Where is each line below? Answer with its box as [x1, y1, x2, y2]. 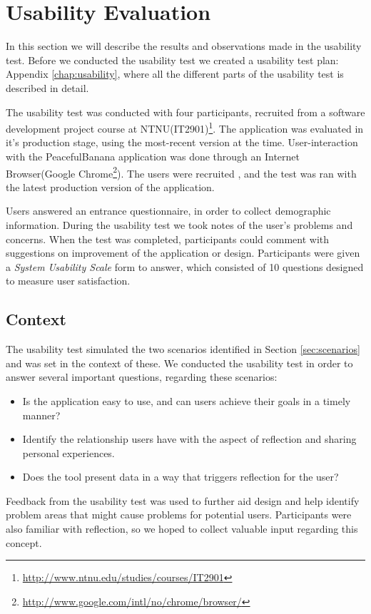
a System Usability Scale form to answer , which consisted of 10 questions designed [6, 259, 364, 274]
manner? [22, 407, 61, 422]
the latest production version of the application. [6, 179, 215, 194]
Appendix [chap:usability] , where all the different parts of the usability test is [6, 66, 344, 81]
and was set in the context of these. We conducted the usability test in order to [6, 355, 353, 370]
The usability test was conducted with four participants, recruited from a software [6, 104, 365, 119]
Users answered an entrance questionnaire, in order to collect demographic [6, 203, 331, 218]
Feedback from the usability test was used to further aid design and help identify [6, 493, 360, 508]
